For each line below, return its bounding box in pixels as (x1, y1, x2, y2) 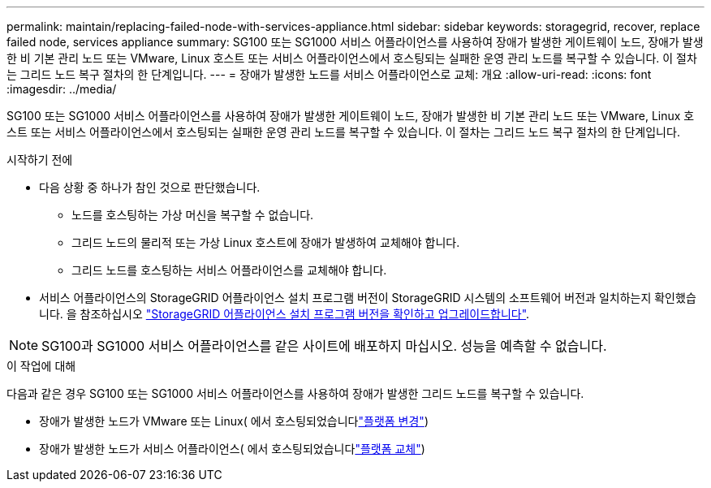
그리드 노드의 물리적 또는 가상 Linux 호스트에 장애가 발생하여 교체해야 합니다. (71, 235, 460, 249)
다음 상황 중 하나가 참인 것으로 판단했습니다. (39, 180, 261, 194)
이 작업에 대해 (6, 359, 76, 373)
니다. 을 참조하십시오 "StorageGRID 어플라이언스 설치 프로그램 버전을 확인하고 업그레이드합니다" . (39, 307, 530, 321)
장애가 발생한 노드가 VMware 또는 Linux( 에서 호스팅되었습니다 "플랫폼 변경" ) (39, 414, 429, 428)
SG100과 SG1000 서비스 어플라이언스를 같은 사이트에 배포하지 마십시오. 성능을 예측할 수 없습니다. (41, 338, 607, 354)
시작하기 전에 (6, 153, 73, 166)
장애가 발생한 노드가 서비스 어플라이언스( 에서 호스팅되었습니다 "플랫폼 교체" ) (39, 442, 425, 456)
